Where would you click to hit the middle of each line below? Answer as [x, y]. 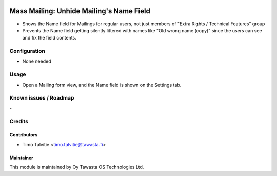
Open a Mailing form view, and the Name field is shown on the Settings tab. [102, 85]
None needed [37, 61]
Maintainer [21, 158]
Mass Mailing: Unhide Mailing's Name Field [80, 11]
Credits [19, 122]
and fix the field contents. [49, 38]
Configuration [27, 51]
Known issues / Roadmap [42, 98]
